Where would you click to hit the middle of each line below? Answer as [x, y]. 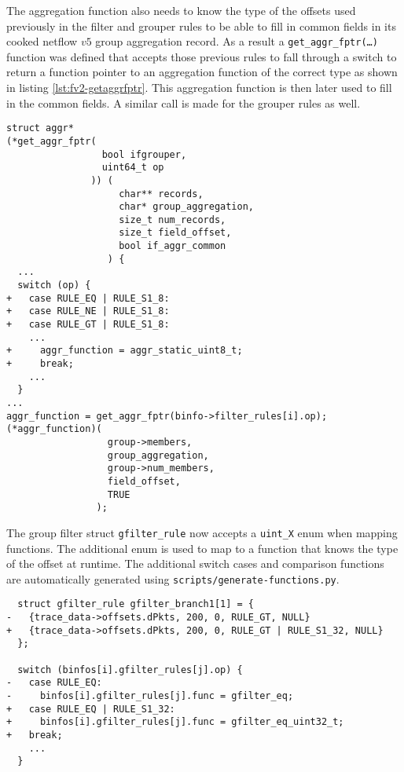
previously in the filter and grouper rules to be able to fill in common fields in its [201, 26]
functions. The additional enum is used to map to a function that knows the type [202, 548]
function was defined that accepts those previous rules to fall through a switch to [202, 56]
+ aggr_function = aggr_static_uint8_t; [125, 351]
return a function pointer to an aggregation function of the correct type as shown [202, 72]
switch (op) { [54, 285]
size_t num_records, [173, 220]
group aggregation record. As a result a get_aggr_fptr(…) [237, 41]
